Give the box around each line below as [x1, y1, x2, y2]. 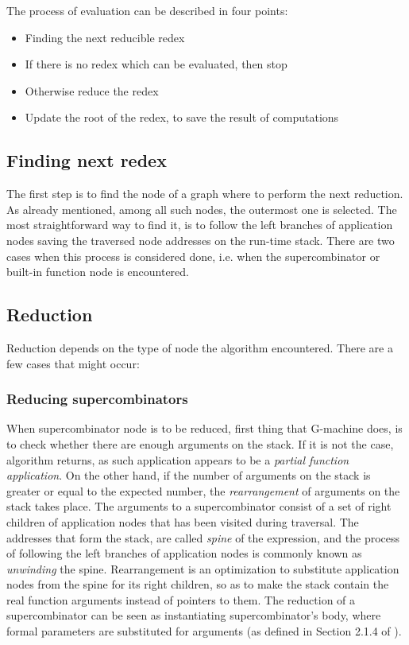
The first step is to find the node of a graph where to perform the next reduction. [6, 185, 403, 202]
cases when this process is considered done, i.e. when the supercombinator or [6, 247, 380, 264]
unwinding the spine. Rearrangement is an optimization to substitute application [6, 560, 399, 577]
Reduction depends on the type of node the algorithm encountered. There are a [6, 339, 393, 356]
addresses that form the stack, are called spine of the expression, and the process [6, 529, 400, 546]
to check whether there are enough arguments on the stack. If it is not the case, [6, 435, 394, 452]
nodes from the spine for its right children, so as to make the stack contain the [6, 576, 389, 593]
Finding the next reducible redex [25, 29, 185, 45]
